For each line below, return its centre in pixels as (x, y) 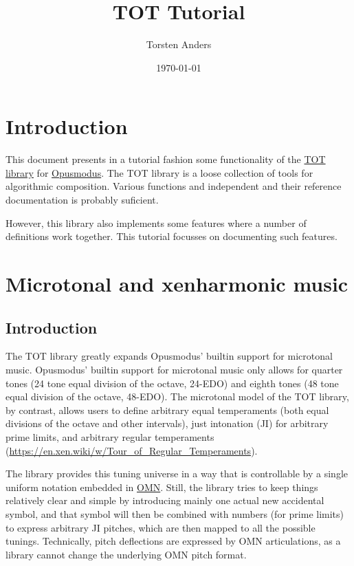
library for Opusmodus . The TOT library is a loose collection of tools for (159, 172)
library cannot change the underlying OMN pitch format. (126, 554)
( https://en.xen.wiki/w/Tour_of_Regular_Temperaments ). (132, 450)
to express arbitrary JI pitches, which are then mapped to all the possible (161, 527)
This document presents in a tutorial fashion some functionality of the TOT (166, 159)
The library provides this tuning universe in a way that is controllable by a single (177, 474)
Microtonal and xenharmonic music (177, 283)
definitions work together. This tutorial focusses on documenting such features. (172, 236)
